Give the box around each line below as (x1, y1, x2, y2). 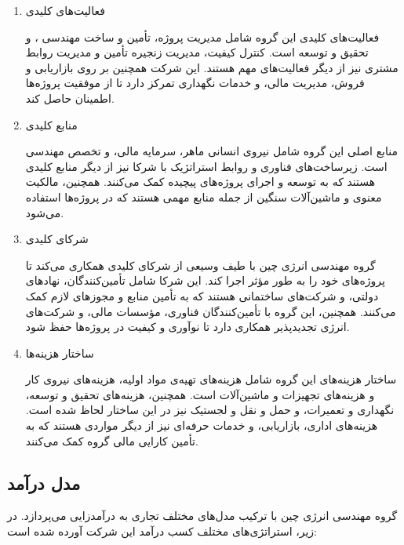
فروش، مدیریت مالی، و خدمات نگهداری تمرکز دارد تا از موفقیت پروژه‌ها (25, 74, 365, 91)
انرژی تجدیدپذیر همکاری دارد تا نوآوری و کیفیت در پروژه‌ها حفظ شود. (25, 318, 350, 335)
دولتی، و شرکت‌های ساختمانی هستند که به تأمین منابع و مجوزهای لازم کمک (25, 287, 379, 303)
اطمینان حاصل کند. (25, 89, 115, 106)
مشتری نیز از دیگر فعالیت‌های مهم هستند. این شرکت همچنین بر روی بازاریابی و (25, 59, 399, 75)
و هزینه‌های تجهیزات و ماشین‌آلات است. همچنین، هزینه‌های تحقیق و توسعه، (25, 386, 375, 402)
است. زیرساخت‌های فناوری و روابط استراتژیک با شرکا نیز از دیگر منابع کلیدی (25, 158, 388, 174)
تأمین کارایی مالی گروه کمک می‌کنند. (25, 432, 198, 449)
